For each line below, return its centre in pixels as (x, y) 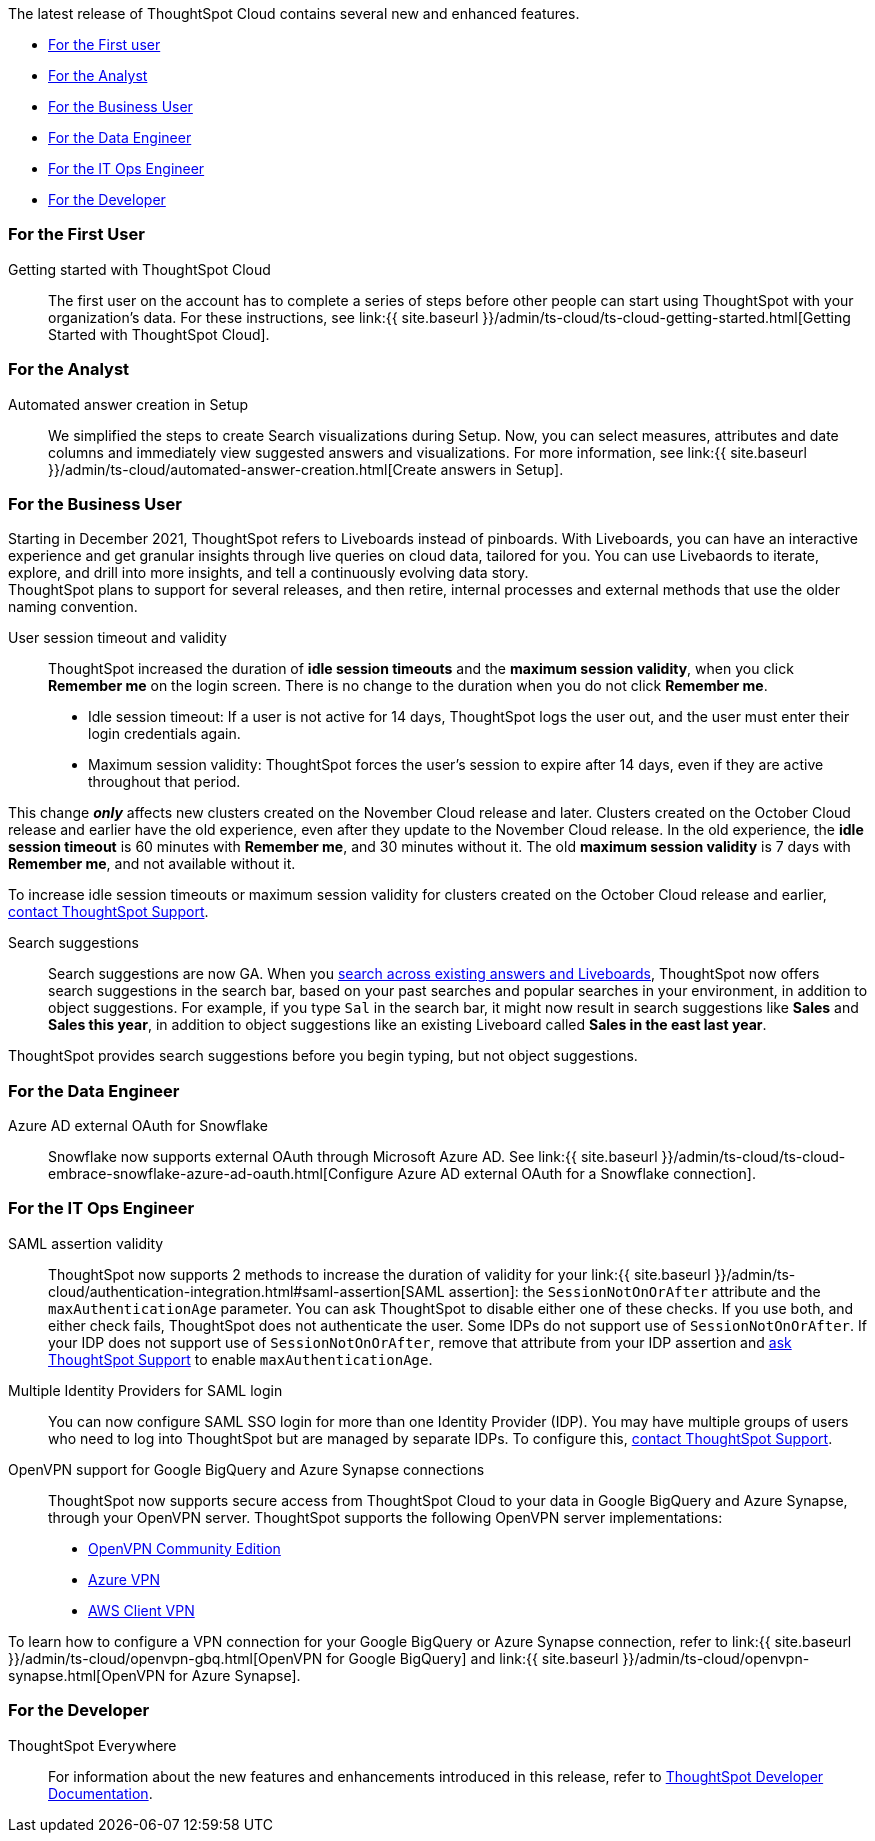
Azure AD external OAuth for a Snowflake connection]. (577, 1173)
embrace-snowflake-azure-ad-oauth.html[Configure (221, 1173)
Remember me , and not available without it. (152, 864)
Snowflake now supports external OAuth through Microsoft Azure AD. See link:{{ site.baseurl (353, 1156)
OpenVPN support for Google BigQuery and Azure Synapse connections (246, 1469)
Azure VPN (124, 1579)
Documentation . (100, 1793)
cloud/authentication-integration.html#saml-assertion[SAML (246, 1291)
